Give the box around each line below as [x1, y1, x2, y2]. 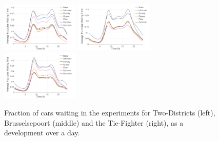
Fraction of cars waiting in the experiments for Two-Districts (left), [4, 107, 215, 118]
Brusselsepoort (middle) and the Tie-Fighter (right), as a [4, 117, 184, 128]
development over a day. [4, 127, 80, 138]
